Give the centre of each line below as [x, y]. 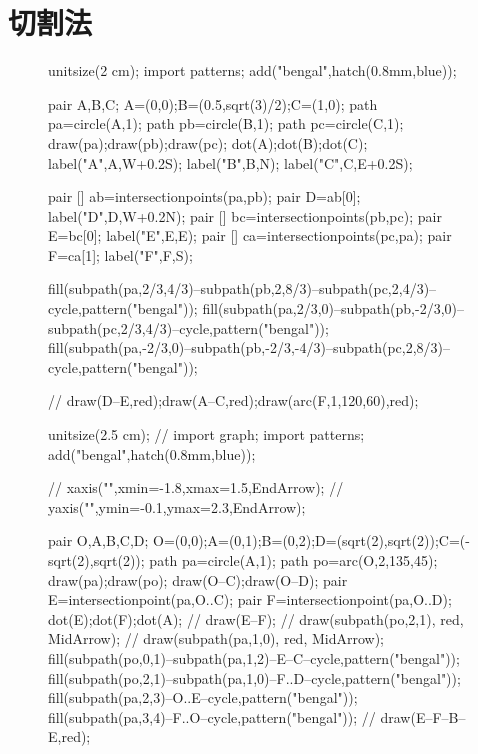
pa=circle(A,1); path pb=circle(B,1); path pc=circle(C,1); [226, 123]
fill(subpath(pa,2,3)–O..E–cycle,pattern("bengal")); [203, 697]
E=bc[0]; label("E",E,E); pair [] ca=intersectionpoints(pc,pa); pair [250, 235]
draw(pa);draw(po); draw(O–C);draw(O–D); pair [198, 579]
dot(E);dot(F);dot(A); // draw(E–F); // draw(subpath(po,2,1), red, [256, 618]
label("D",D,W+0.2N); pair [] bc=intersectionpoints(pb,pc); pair [245, 215]
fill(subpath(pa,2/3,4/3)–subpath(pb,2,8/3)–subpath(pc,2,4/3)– [242, 288]
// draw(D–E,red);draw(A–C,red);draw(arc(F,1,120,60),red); [233, 400]
